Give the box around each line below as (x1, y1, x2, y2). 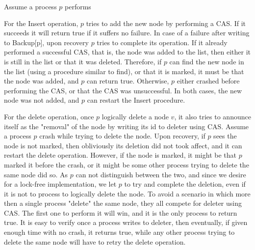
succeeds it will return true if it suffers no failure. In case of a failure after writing (4, 28, 250, 38)
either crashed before (177, 76, 240, 86)
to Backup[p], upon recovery (4, 37, 89, 47)
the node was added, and (4, 76, 79, 86)
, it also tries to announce (174, 111, 251, 121)
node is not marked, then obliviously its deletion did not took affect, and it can (4, 140, 242, 150)
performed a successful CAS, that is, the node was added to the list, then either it (4, 47, 251, 57)
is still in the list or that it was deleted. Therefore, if (4, 56, 162, 66)
